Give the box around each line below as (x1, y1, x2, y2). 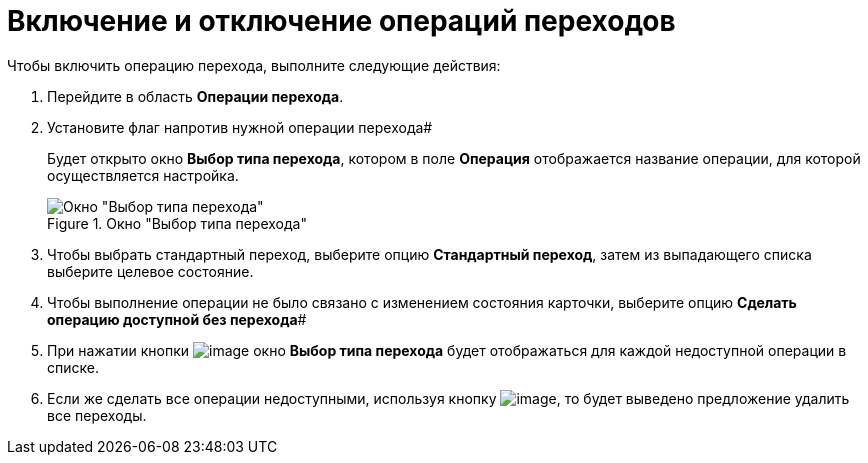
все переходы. (47, 406, 147, 424)
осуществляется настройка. (47, 166, 239, 184)
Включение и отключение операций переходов (7, 4, 676, 38)
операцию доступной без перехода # (47, 310, 307, 328)
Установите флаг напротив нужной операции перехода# (47, 118, 433, 136)
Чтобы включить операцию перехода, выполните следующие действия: (7, 56, 501, 74)
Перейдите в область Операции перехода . (47, 87, 344, 105)
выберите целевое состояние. (47, 262, 254, 280)
